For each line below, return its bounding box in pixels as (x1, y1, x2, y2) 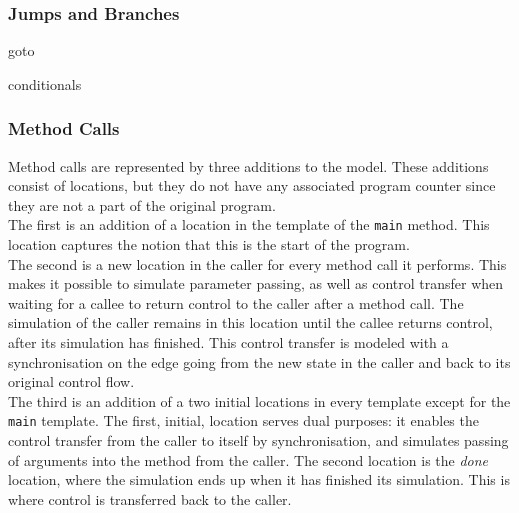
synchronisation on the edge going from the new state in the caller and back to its (8, 351, 511, 372)
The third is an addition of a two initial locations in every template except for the (8, 390, 511, 411)
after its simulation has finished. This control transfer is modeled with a (8, 332, 449, 353)
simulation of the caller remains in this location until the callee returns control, (8, 312, 493, 333)
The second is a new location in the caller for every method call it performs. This (8, 253, 507, 274)
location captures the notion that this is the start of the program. (8, 234, 410, 255)
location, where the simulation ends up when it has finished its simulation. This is (8, 469, 510, 490)
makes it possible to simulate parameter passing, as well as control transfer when (8, 273, 504, 294)
